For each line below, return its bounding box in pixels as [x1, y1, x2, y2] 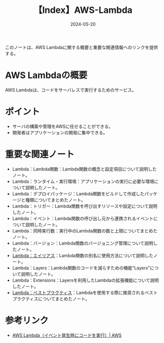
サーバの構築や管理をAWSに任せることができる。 [12, 123, 114, 129]
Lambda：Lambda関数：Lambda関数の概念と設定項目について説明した [12, 166, 157, 172]
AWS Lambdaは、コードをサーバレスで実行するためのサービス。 [5, 87, 137, 93]
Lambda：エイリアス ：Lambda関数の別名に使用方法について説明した [12, 253, 154, 258]
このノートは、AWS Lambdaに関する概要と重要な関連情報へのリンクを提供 [5, 44, 158, 50]
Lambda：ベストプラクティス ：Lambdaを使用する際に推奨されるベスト [12, 290, 158, 296]
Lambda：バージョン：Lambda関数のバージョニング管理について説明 [12, 240, 153, 246]
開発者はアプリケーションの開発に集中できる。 [12, 129, 108, 135]
